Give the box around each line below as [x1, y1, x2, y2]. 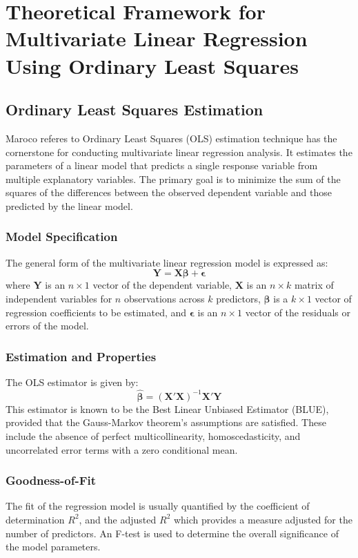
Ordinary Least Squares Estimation [6, 99, 263, 120]
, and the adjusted [79, 512, 157, 526]
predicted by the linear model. [6, 198, 133, 213]
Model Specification [6, 228, 118, 245]
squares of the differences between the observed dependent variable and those [6, 185, 332, 200]
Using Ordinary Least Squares [6, 51, 299, 79]
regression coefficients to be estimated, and [6, 305, 187, 319]
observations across [123, 291, 205, 305]
